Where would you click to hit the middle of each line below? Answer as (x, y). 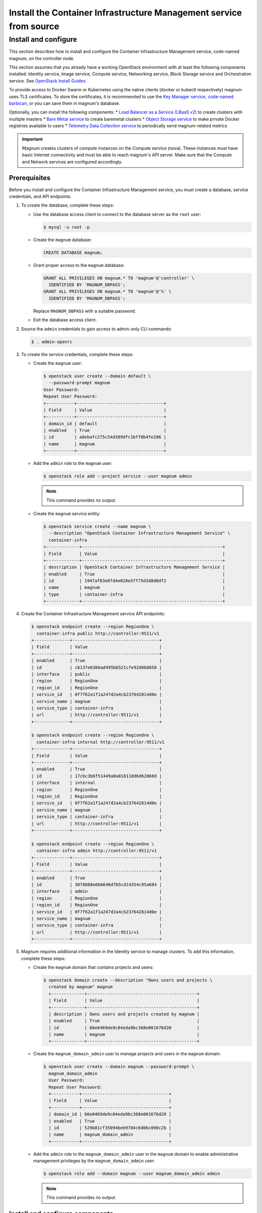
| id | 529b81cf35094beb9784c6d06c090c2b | (110, 1128)
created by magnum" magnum (81, 987)
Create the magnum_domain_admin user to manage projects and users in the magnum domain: (127, 1054)
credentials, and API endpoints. (40, 196)
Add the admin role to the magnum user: (73, 463)
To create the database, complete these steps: (67, 205)
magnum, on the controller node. (42, 58)
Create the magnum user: (58, 363)
